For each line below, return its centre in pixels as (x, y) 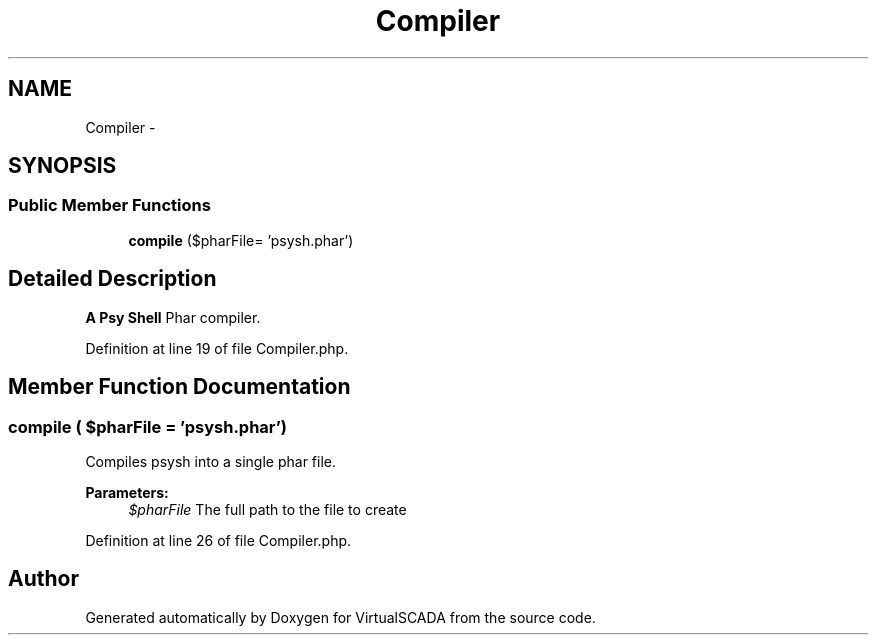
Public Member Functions (109, 205)
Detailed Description (112, 279)
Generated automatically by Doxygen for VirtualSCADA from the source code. (340, 617)
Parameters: (127, 492)
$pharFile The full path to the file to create (267, 509)
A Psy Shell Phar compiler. (173, 317)
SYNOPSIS (62, 166)
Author (43, 579)
